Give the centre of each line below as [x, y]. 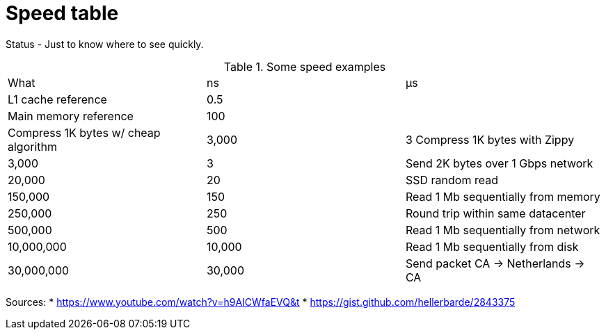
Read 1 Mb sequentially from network [503, 230]
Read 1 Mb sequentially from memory [503, 196]
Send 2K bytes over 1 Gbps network [499, 163]
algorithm [33, 146]
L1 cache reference [57, 99]
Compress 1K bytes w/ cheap [84, 132]
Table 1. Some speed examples [305, 66]
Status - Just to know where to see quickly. [105, 44]
